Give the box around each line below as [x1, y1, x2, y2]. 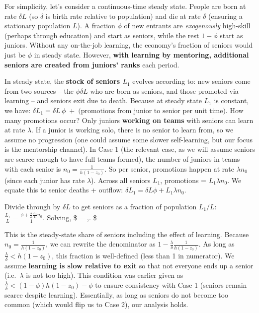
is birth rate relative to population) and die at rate [45, 10, 201, 21]
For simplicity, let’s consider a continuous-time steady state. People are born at [4, 1, 246, 11]
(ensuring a [208, 10, 243, 21]
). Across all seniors [91, 175, 151, 185]
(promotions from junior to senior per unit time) [78, 107, 226, 115]
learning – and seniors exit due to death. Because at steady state [4, 95, 202, 106]
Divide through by [4, 201, 61, 211]
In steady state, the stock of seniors [4, 76, 120, 86]
